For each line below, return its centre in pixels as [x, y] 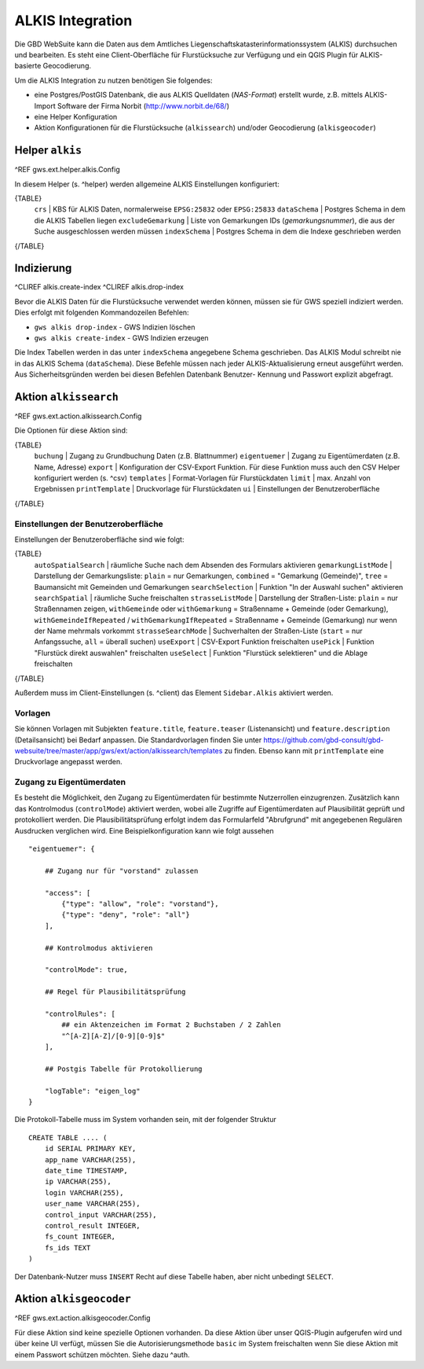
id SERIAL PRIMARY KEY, [90, 1149]
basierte [28, 66]
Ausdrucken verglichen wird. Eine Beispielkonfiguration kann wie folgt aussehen [144, 830]
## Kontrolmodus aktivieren [99, 948]
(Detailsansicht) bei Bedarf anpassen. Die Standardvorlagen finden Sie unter [138, 740]
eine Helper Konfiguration [76, 116]
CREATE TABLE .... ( [68, 1137]
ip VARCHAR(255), [78, 1182]
